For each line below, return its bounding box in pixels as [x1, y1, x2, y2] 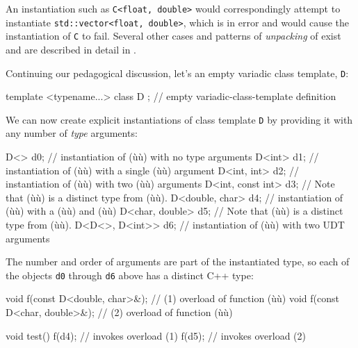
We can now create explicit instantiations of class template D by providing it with [6, 112, 353, 126]
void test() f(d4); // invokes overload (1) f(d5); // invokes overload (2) [6, 328, 306, 342]
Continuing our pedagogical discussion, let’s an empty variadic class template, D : [6, 65, 349, 80]
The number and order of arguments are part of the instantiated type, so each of [6, 254, 350, 269]
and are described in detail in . [6, 42, 137, 56]
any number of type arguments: [6, 126, 138, 140]
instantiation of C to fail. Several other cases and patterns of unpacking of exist [6, 28, 341, 43]
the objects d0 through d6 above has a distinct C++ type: [6, 267, 254, 282]
